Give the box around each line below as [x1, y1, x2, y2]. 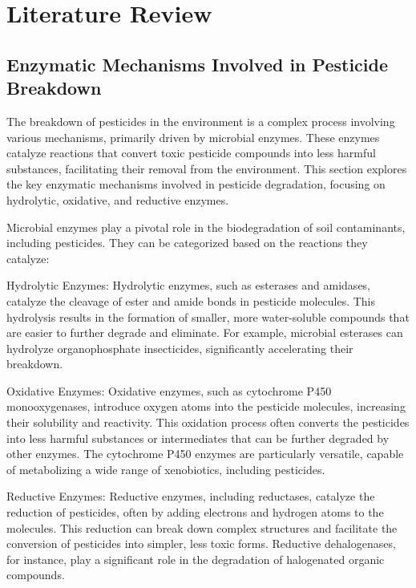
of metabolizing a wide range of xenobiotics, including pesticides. [6, 460, 325, 477]
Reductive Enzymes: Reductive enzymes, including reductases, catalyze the [6, 488, 375, 505]
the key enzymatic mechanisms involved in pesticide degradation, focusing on [6, 176, 386, 193]
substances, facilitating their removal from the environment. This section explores [6, 160, 407, 176]
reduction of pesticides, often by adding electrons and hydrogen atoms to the [6, 504, 384, 521]
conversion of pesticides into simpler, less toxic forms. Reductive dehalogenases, [6, 535, 396, 552]
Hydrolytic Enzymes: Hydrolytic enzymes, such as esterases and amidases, [6, 277, 371, 294]
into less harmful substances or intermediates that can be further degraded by [6, 429, 390, 446]
